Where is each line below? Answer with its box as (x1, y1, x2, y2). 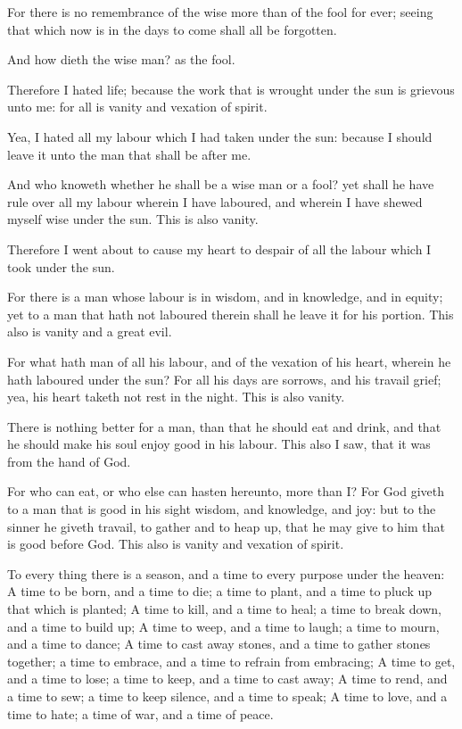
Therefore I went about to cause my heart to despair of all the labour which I (7, 239, 432, 258)
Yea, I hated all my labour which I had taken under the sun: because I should (7, 127, 433, 145)
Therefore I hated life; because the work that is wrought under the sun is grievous (7, 79, 455, 98)
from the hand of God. (7, 451, 131, 470)
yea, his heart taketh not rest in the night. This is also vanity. (7, 387, 345, 406)
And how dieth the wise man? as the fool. (7, 50, 235, 69)
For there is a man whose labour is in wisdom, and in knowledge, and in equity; (7, 287, 443, 306)
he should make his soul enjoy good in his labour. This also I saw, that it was (7, 435, 431, 453)
